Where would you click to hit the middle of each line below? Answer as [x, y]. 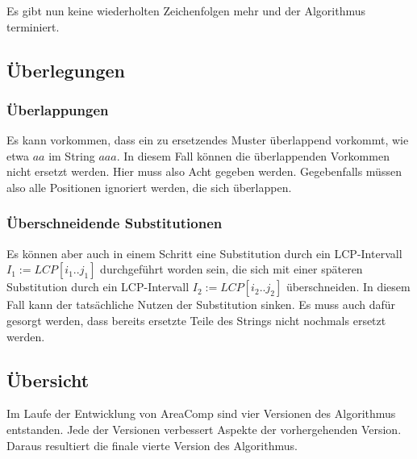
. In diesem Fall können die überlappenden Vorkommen [253, 155]
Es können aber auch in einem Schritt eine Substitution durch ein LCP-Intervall [204, 253]
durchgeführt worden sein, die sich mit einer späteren [231, 269]
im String [72, 155]
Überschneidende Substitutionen [115, 223]
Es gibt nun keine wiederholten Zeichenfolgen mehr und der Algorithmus [186, 10]
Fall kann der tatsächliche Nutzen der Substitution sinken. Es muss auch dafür [201, 305]
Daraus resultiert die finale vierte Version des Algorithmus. [152, 445]
